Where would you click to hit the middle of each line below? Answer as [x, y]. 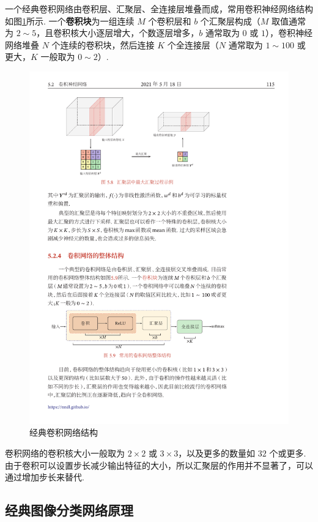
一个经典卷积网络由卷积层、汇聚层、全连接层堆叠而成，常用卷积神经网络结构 [159, 9]
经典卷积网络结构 [64, 432]
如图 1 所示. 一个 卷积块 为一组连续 [70, 21]
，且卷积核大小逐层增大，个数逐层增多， [118, 33]
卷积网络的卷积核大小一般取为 [65, 453]
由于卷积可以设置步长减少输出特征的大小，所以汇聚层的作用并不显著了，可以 [159, 465]
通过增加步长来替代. [45, 477]
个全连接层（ [193, 44]
